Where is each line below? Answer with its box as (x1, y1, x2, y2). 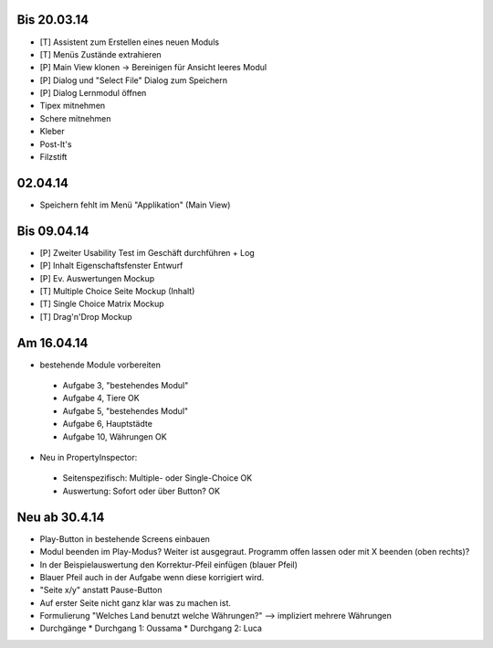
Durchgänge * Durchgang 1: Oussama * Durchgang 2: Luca (39, 622, 262, 634)
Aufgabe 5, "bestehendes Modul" (62, 405, 189, 416)
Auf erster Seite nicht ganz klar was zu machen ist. (39, 597, 232, 608)
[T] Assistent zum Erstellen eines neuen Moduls (39, 37, 219, 48)
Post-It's (39, 138, 72, 150)
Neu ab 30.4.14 (16, 509, 105, 525)
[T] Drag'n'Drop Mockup (39, 311, 132, 322)
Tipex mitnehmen (39, 101, 106, 112)
